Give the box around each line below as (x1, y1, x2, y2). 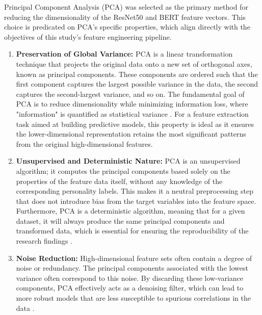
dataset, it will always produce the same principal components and (16, 215, 225, 226)
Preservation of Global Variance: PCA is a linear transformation (16, 48, 233, 59)
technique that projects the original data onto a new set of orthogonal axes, (16, 58, 252, 69)
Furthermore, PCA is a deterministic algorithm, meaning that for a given (16, 205, 245, 216)
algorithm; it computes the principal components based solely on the (16, 165, 230, 176)
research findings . (16, 235, 73, 246)
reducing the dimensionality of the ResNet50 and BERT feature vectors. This (4, 11, 246, 22)
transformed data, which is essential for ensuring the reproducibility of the (16, 225, 249, 236)
